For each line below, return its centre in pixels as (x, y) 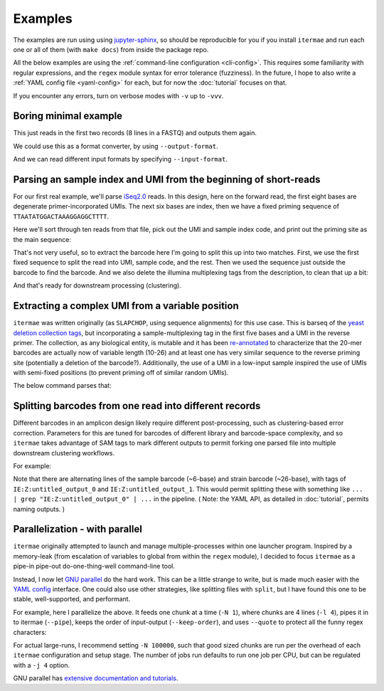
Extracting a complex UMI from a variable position (126, 306)
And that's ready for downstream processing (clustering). (97, 285)
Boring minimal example (68, 116)
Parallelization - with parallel (78, 529)
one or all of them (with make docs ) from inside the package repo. (111, 49)
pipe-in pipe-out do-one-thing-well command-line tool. (94, 566)
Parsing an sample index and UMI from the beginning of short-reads (167, 179)
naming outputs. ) (39, 509)
